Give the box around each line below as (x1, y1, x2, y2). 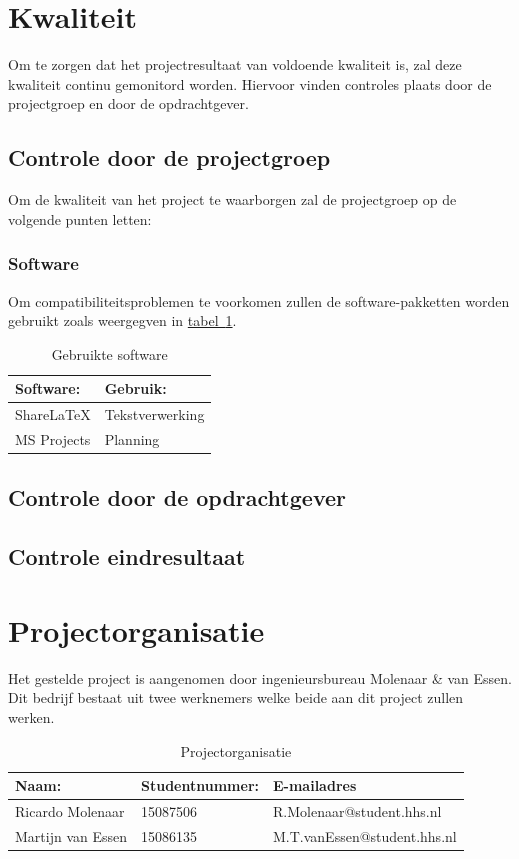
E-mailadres (273, 775, 357, 796)
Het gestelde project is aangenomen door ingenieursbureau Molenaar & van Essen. (8, 667, 512, 688)
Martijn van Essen (15, 825, 128, 846)
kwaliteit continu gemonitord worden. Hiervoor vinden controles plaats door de (8, 73, 492, 94)
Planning (104, 428, 160, 449)
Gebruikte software (51, 343, 168, 364)
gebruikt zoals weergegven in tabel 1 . (8, 310, 237, 331)
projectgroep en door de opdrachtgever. (8, 93, 249, 114)
